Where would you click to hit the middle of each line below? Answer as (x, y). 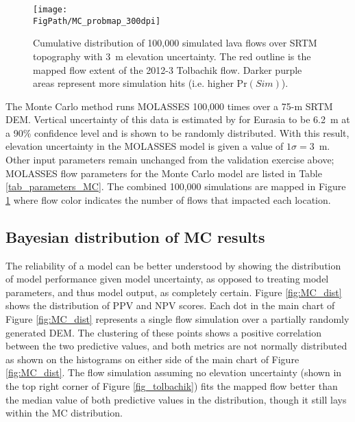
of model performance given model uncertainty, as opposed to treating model (167, 279)
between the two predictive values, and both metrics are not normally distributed (176, 346)
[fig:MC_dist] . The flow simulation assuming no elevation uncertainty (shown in (174, 372)
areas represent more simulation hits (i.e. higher (133, 83)
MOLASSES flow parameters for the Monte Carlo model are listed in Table (164, 173)
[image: (50, 10)
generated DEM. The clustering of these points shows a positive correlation (164, 332)
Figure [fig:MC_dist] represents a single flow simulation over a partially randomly (177, 319)
